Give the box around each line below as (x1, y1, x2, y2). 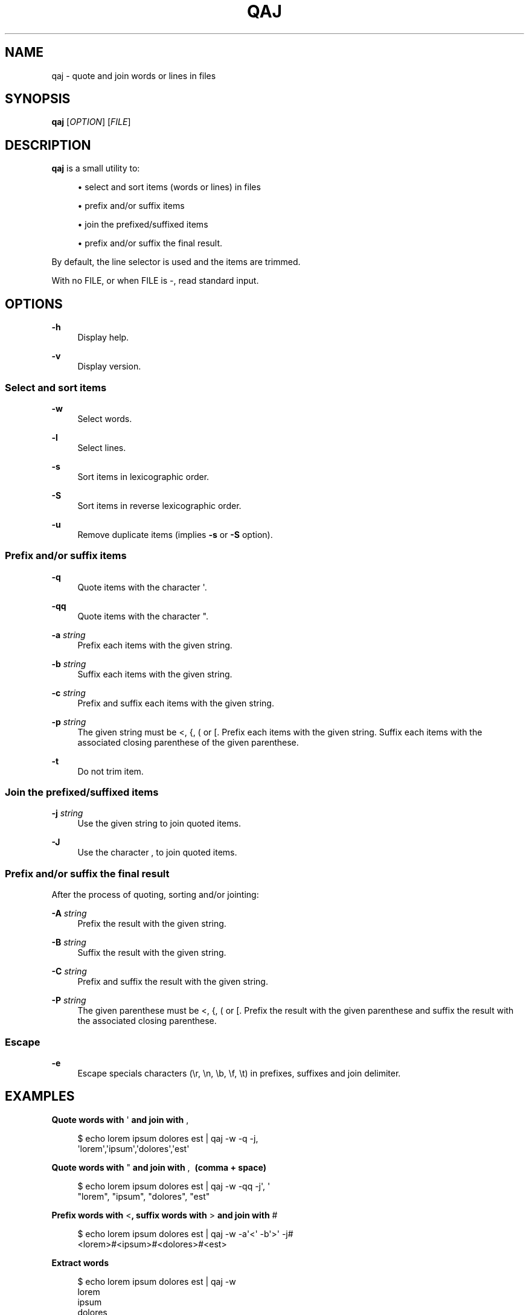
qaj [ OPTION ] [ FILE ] (51, 117, 131, 127)
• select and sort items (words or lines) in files (77, 182, 261, 193)
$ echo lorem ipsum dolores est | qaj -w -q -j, (77, 1133, 258, 1144)
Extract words (51, 1257, 109, 1268)
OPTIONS (5, 296, 63, 312)
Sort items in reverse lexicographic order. (77, 500, 242, 511)
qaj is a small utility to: (51, 163, 140, 174)
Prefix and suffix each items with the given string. (77, 697, 274, 708)
